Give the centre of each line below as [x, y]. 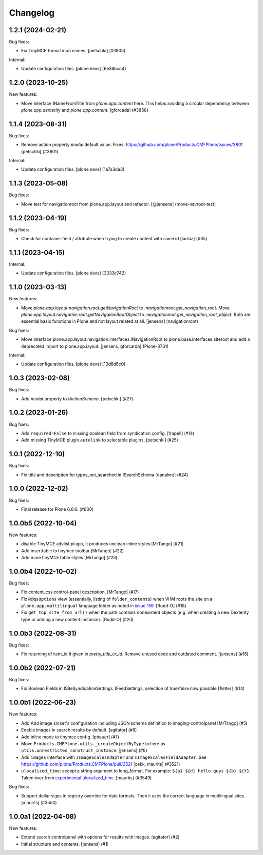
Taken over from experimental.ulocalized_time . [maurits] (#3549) [86, 778]
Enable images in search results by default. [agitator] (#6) [79, 730]
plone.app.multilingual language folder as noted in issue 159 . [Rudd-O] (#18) [104, 606]
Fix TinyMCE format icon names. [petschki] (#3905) [73, 51]
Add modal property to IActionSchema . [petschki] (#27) [77, 398]
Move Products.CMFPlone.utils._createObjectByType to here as [93, 743]
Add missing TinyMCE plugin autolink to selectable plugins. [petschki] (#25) [100, 440]
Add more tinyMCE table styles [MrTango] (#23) [69, 557]
